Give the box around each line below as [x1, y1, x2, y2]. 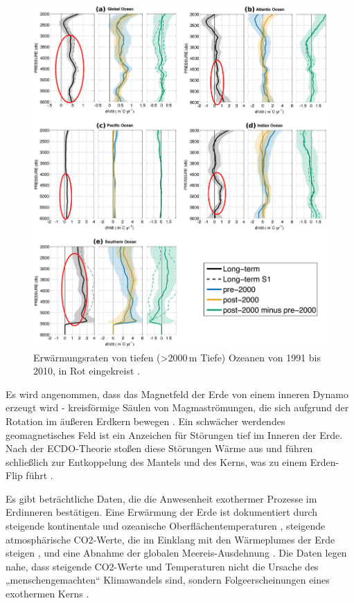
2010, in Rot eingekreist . [33, 363, 140, 378]
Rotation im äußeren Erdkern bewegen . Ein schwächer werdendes [6, 413, 285, 428]
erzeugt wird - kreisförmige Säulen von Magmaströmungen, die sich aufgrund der [6, 400, 349, 415]
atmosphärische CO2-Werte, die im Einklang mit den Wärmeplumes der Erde [6, 532, 335, 546]
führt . [26, 468, 53, 483]
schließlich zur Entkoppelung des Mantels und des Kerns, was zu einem [6, 454, 308, 469]
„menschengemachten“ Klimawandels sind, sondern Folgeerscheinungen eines [6, 573, 330, 587]
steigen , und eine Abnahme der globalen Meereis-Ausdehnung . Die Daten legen [6, 546, 347, 560]
